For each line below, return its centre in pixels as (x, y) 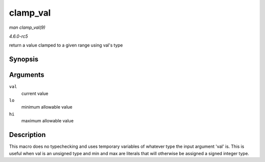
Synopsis (24, 59)
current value (35, 93)
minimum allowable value (47, 107)
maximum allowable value (47, 121)
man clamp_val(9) (27, 27)
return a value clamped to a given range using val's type (66, 45)
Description (27, 135)
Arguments (27, 75)
